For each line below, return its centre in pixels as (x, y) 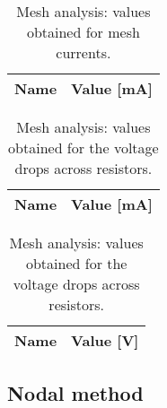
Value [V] (105, 340)
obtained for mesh (83, 32)
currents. (83, 52)
